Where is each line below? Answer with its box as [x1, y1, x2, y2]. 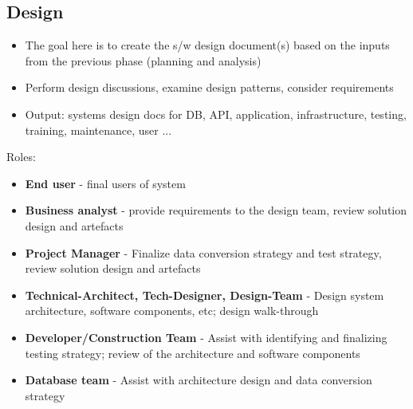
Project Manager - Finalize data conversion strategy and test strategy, [25, 244, 382, 261]
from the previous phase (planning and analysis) [25, 52, 262, 69]
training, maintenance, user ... [25, 121, 172, 138]
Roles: [6, 148, 36, 165]
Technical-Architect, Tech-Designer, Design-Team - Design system [25, 286, 384, 303]
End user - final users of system [25, 175, 186, 191]
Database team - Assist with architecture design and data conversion [25, 372, 372, 388]
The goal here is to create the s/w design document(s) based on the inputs [25, 37, 390, 53]
